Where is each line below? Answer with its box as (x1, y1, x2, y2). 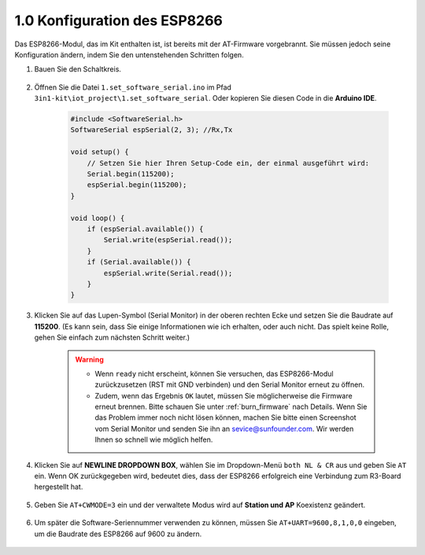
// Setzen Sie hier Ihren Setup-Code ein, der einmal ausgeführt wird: (87, 158, 370, 167)
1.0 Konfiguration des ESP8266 (14, 12, 224, 29)
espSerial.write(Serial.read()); (103, 268, 233, 277)
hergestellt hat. (34, 482, 83, 491)
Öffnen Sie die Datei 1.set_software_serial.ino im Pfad (34, 83, 232, 92)
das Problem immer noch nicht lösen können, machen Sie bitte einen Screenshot (94, 413, 357, 422)
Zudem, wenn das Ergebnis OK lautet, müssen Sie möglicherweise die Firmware (94, 391, 353, 400)
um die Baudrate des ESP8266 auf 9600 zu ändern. (34, 529, 202, 538)
